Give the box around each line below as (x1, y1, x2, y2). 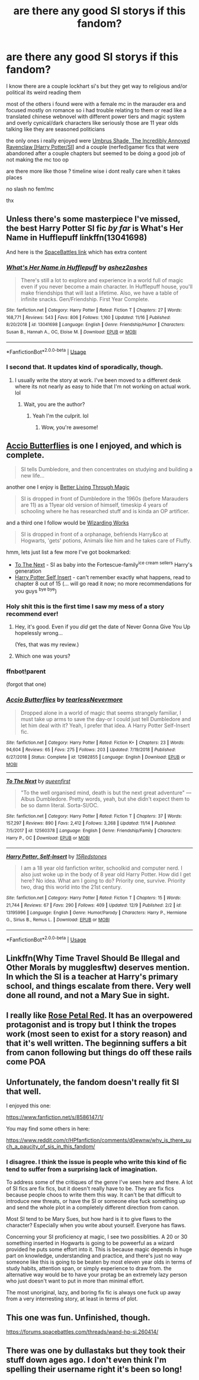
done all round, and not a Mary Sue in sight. (6, 990, 170, 1000)
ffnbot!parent (6, 667, 46, 675)
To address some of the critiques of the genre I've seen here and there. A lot (6, 1179, 193, 1186)
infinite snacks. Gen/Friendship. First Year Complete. (20, 296, 150, 303)
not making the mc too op (6, 156, 69, 163)
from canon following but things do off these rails (6, 1047, 192, 1058)
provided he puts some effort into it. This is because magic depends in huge (6, 1246, 192, 1253)
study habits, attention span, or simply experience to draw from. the (6, 1265, 172, 1272)
